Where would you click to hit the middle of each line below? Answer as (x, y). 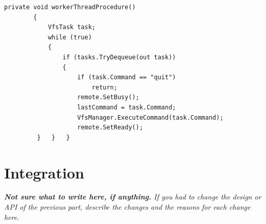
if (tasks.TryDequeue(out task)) (119, 57)
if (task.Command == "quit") (127, 77)
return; (104, 87)
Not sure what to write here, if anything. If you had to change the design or (133, 197)
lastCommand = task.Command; (127, 107)
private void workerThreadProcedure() (70, 7)
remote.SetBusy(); (108, 97)
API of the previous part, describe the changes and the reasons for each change (127, 207)
